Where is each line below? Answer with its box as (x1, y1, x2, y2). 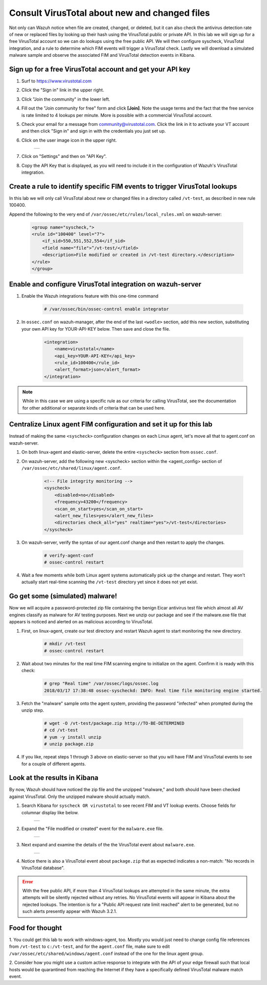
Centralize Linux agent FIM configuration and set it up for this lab (9, 420, 213, 429)
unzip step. (21, 707, 44, 713)
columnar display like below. (21, 809, 79, 815)
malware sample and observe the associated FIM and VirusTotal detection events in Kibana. (9, 52, 196, 58)
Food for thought (9, 923, 62, 932)
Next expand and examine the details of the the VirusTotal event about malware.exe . (21, 842, 196, 848)
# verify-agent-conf (44, 553, 94, 558)
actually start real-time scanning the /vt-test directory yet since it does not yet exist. (21, 579, 198, 585)
